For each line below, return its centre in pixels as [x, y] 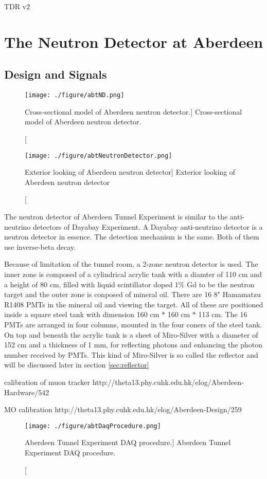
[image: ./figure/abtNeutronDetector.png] [99, 155]
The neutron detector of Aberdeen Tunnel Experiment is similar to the [116, 217]
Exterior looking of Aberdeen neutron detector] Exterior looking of [130, 172]
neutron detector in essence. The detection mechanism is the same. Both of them [132, 237]
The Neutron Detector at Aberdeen [134, 41]
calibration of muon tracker [47, 382]
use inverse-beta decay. [40, 246]
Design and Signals [56, 74]
